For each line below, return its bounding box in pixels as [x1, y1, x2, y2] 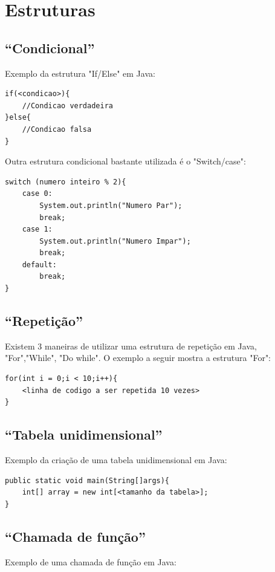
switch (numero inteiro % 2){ [5, 177, 126, 186]
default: [22, 260, 57, 269]
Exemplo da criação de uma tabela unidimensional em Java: [5, 453, 227, 466]
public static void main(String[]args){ [5, 476, 170, 485]
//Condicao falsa [22, 125, 92, 134]
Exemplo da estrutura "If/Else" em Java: [5, 67, 155, 79]
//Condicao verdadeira [22, 101, 113, 110]
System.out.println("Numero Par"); [39, 201, 183, 210]
